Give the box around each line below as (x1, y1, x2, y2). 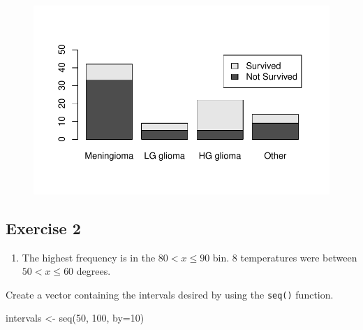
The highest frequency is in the (22, 250, 156, 264)
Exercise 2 (6, 217, 81, 238)
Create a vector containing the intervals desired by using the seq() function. (6, 287, 334, 301)
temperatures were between (240, 250, 357, 264)
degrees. (76, 264, 111, 278)
